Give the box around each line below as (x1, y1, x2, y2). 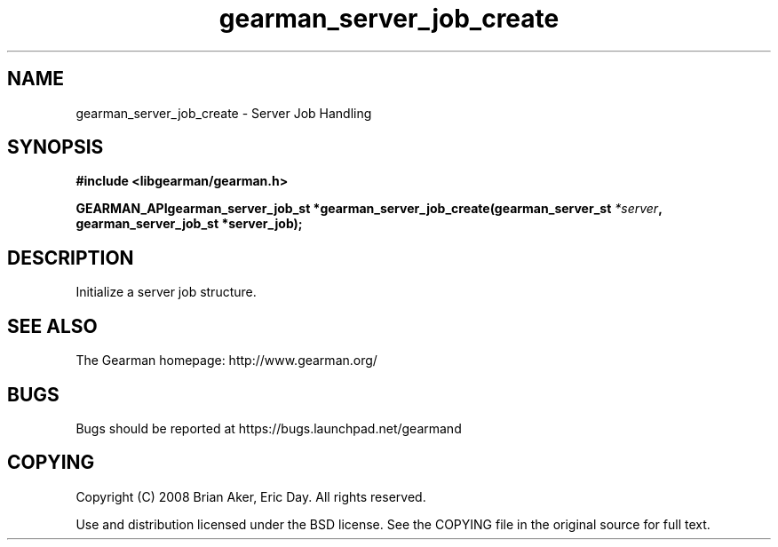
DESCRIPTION (7, 246, 134, 269)
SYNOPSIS (7, 136, 104, 159)
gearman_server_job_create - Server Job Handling (75, 105, 372, 121)
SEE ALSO (7, 314, 98, 337)
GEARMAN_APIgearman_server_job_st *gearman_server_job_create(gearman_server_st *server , (75, 201, 663, 217)
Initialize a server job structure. (75, 284, 257, 300)
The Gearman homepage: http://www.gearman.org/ (75, 353, 377, 369)
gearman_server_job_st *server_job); (75, 216, 303, 232)
